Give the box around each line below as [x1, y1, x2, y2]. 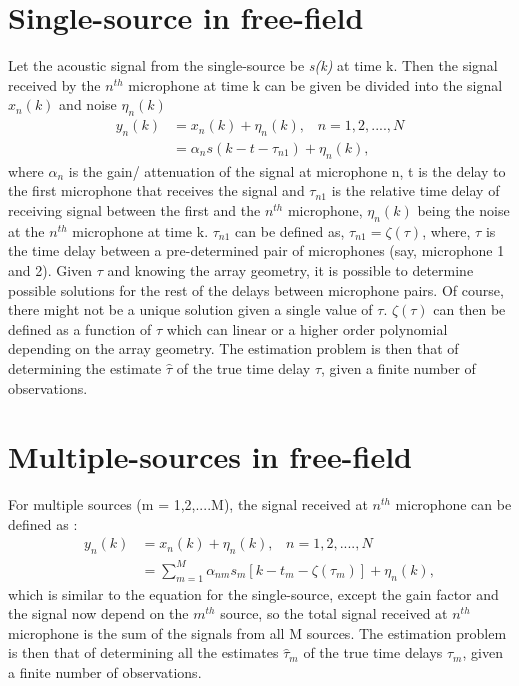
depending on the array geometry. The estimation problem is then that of [8, 338, 459, 359]
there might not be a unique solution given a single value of [8, 299, 373, 320]
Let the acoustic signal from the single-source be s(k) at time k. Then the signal [8, 55, 498, 76]
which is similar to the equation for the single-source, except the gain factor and [8, 583, 499, 604]
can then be [433, 299, 506, 320]
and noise [59, 94, 117, 115]
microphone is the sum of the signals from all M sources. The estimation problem [8, 622, 507, 643]
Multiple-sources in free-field [8, 436, 412, 477]
